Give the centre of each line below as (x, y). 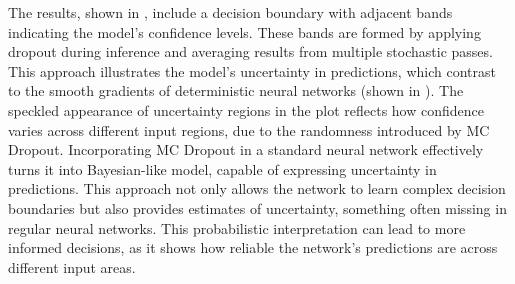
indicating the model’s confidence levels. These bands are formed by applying (244, 31)
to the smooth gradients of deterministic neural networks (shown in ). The (236, 90)
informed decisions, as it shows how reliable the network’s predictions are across (253, 247)
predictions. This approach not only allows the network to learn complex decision (257, 188)
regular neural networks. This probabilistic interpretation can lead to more (237, 227)
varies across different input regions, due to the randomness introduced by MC (249, 129)
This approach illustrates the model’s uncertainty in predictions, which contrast (252, 70)
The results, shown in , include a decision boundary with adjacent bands (230, 12)
